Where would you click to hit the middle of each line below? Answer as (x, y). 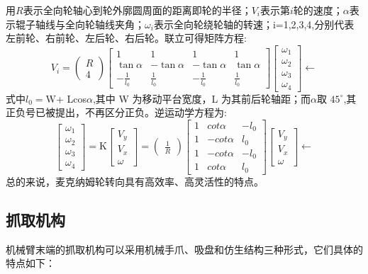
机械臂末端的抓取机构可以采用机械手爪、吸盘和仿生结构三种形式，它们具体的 (184, 249)
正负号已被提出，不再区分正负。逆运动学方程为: (116, 112)
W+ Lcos (66, 98)
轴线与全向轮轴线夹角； (90, 24)
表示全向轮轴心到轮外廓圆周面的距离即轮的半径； (137, 10)
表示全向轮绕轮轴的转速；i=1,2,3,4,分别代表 (254, 24)
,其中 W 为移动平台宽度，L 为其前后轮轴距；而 (201, 98)
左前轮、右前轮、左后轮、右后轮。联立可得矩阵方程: (126, 38)
